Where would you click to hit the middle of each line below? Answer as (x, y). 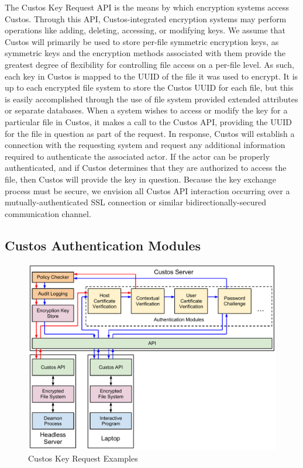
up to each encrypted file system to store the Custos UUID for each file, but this (149, 87)
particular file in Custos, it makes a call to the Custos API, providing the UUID (148, 121)
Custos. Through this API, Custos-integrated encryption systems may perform (146, 18)
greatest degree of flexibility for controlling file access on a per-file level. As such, (149, 64)
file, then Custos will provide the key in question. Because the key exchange (141, 179)
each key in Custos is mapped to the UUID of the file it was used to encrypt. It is (151, 76)
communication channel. (48, 213)
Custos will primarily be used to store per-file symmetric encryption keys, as (142, 41)
